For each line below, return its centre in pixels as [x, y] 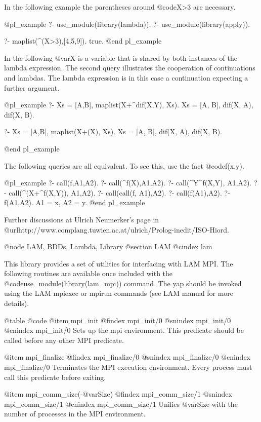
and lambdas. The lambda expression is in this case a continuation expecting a [126, 77]
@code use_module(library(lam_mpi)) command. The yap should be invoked [123, 283]
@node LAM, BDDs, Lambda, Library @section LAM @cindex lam [108, 246]
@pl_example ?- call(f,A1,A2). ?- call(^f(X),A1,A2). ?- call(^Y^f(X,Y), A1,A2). [128, 183]
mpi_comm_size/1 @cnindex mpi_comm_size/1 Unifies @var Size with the [121, 404]
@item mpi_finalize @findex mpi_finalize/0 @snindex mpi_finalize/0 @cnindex [127, 357]
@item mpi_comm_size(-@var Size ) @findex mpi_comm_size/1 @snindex [118, 394]
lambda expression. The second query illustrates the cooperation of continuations [130, 68]
